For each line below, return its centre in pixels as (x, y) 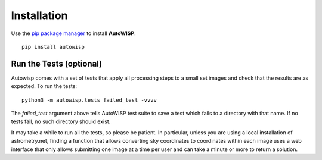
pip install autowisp (53, 47)
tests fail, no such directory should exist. (61, 121)
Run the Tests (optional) (57, 63)
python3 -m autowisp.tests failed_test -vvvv (89, 100)
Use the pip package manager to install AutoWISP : (74, 33)
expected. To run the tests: (44, 86)
